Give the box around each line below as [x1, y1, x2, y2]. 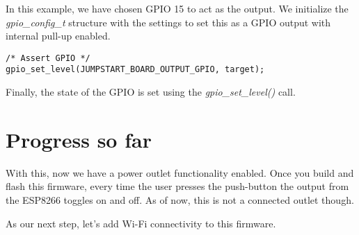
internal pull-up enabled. [6, 28, 111, 43]
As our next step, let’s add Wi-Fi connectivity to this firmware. [6, 216, 276, 230]
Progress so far [6, 125, 152, 153]
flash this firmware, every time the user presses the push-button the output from [6, 179, 349, 193]
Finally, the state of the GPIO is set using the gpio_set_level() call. [6, 85, 296, 99]
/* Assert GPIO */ [6, 53, 90, 63]
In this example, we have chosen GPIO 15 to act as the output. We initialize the [6, 1, 349, 15]
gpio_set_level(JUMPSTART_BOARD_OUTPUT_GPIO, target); [6, 64, 265, 75]
